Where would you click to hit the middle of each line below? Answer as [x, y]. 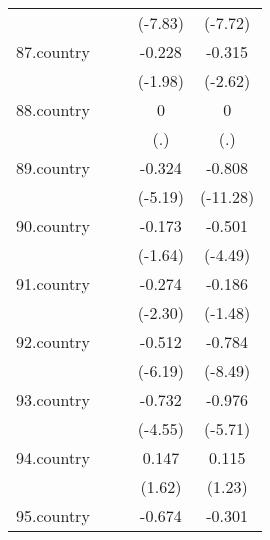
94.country [53, 457]
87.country [53, 51]
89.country [53, 167]
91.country [53, 283]
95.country [53, 515]
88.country [53, 109]
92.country [53, 341]
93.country [53, 399]
